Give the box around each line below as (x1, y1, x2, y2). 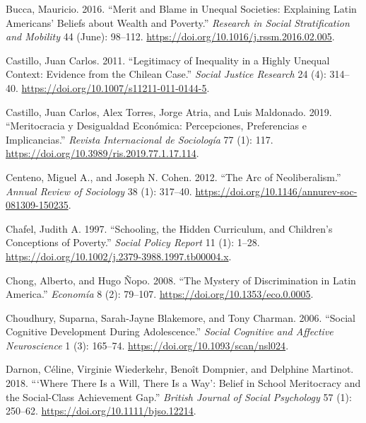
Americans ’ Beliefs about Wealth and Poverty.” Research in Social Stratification (6, 15, 350, 30)
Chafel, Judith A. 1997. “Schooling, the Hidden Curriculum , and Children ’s (6, 221, 333, 236)
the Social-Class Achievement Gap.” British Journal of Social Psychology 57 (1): (6, 389, 352, 404)
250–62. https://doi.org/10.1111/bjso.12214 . (6, 403, 196, 418)
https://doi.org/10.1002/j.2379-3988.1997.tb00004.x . (6, 248, 232, 263)
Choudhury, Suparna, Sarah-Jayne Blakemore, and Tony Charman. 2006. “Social (6, 310, 355, 325)
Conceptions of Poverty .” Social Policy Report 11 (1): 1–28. (6, 235, 260, 250)
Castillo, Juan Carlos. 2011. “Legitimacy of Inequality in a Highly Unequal (6, 52, 330, 67)
